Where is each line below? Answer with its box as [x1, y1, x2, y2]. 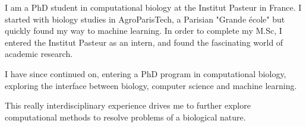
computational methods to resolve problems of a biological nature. [5, 110, 246, 123]
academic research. [5, 47, 73, 60]
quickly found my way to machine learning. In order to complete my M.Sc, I [5, 24, 282, 37]
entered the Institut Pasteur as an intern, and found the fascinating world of [5, 36, 283, 48]
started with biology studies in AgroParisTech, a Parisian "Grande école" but [5, 12, 285, 25]
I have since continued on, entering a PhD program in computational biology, [5, 67, 286, 80]
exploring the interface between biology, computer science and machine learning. [5, 79, 297, 91]
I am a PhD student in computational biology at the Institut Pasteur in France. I [5, 1, 302, 13]
